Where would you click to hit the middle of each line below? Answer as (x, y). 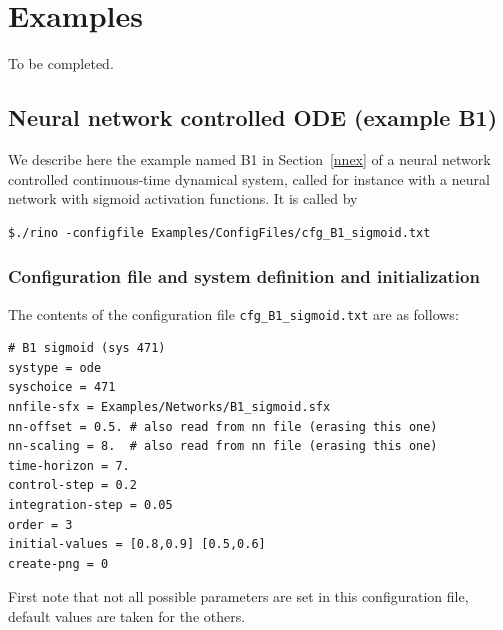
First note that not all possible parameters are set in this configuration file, (238, 596)
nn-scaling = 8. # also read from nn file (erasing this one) (223, 446)
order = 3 (40, 524)
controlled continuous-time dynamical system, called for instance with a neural (249, 178)
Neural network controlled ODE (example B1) (253, 117)
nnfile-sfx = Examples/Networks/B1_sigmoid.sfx (169, 406)
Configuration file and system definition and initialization (244, 276)
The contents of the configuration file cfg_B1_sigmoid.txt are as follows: (233, 313)
